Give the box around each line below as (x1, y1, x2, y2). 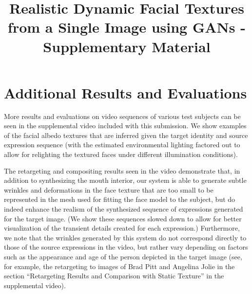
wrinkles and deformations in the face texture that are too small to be (4, 184, 213, 195)
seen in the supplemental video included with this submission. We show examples (4, 120, 247, 131)
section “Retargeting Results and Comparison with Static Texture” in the (4, 271, 224, 281)
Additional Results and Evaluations (4, 82, 247, 102)
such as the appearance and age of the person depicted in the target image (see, (4, 252, 242, 261)
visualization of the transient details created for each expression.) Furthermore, (4, 223, 240, 233)
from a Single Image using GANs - (8, 17, 246, 37)
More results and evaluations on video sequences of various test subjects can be (4, 111, 241, 121)
